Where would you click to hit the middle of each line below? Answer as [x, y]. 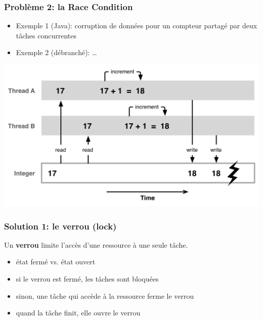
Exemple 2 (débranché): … [56, 52]
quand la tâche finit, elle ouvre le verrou [78, 313]
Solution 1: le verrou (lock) [60, 226]
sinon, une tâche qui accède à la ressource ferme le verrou [105, 295]
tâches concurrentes [46, 35]
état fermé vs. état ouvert [56, 262]
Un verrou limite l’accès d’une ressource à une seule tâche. [96, 244]
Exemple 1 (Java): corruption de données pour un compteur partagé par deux [137, 26]
